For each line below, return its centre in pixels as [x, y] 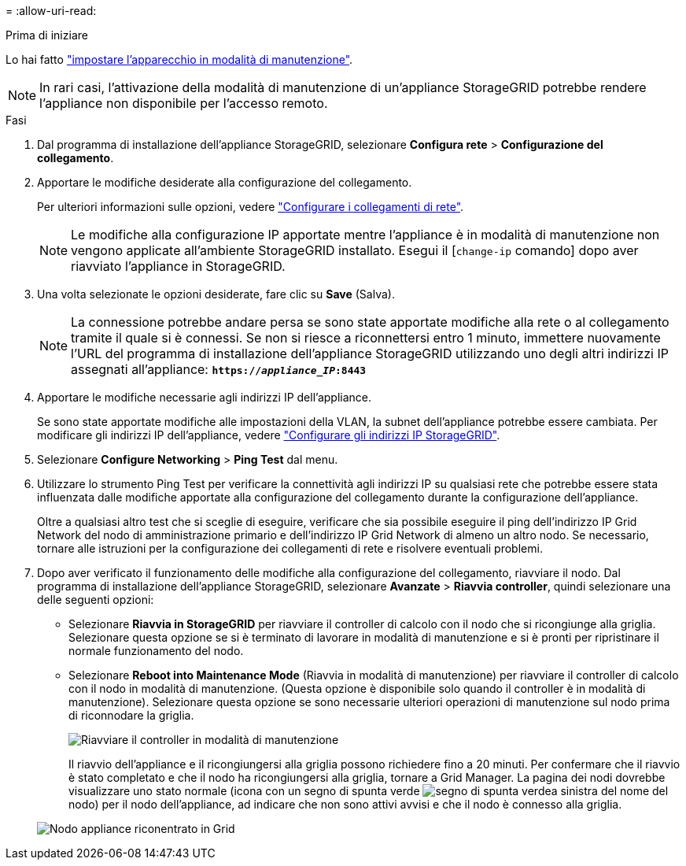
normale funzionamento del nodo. [156, 651]
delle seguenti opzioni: [96, 600]
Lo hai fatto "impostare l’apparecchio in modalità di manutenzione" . [179, 59]
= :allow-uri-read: [51, 11]
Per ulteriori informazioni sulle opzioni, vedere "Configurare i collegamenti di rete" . [251, 207]
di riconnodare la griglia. [131, 715]
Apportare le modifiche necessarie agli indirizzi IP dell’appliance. [205, 397]
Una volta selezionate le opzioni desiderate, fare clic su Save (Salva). [216, 294]
